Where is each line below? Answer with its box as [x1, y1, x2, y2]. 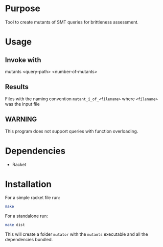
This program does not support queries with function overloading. [5, 128, 139, 134]
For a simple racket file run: [5, 195, 60, 201]
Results [5, 83, 29, 91]
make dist [5, 223, 25, 227]
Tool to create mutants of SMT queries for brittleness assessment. [5, 19, 139, 25]
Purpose [5, 3, 41, 14]
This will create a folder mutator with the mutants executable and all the [5, 231, 148, 237]
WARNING [5, 115, 37, 124]
